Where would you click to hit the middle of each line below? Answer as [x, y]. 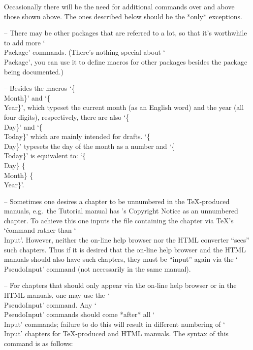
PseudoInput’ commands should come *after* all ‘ [79, 314]
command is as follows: [39, 343]
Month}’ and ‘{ [27, 97]
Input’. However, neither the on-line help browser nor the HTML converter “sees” [127, 240]
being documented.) [34, 71]
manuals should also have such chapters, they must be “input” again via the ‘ [121, 259]
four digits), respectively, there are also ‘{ [66, 117]
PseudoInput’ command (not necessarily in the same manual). [97, 268]
